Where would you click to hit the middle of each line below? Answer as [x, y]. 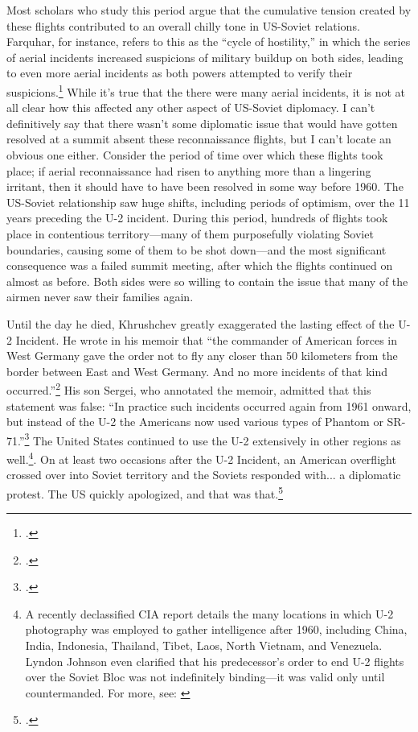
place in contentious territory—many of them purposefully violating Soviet [190, 233]
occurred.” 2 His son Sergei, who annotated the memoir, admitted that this [189, 389]
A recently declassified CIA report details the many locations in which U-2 [209, 613]
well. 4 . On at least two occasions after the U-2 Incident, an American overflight [201, 458]
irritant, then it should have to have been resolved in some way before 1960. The [205, 186]
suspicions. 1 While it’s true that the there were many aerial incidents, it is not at [206, 90]
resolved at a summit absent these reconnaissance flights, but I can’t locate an [199, 139]
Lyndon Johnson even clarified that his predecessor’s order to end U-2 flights [215, 661]
